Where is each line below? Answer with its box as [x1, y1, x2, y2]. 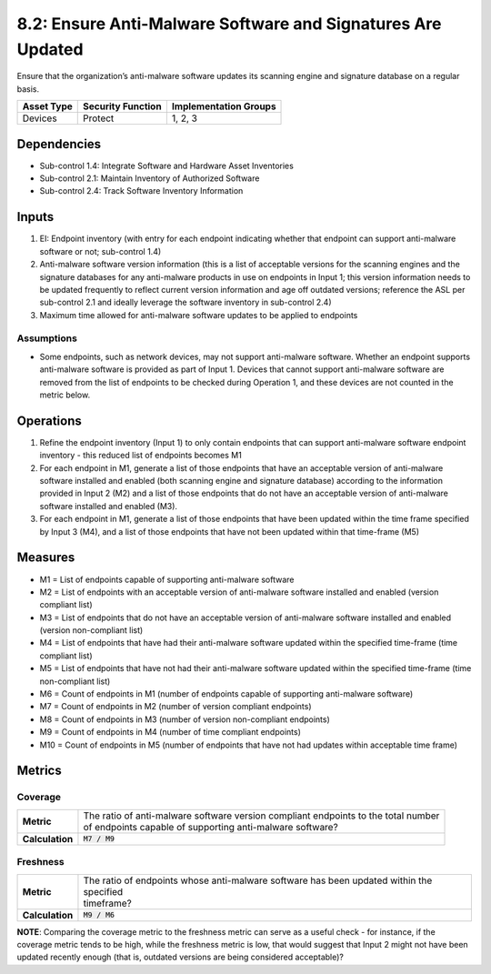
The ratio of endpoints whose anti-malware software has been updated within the [83, 874, 433, 887]
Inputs [16, 209, 55, 225]
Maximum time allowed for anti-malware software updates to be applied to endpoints [39, 309, 358, 320]
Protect [83, 112, 115, 125]
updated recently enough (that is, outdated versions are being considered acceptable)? [16, 951, 345, 963]
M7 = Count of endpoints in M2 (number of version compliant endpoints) [39, 701, 313, 712]
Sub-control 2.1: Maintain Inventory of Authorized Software [39, 173, 260, 184]
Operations [16, 413, 82, 428]
